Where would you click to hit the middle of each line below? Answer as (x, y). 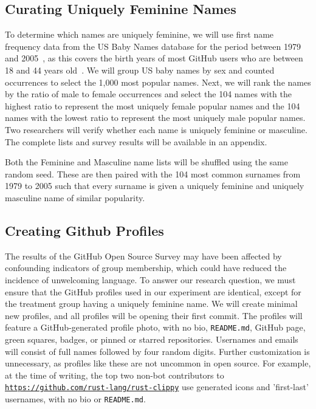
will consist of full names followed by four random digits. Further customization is (157, 351)
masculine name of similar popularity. (75, 197)
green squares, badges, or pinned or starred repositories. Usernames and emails (152, 339)
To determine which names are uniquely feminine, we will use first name (139, 34)
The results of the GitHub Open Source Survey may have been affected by (143, 256)
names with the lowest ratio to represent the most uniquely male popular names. (155, 118)
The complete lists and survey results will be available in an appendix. (136, 141)
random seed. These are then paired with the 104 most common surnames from (153, 174)
